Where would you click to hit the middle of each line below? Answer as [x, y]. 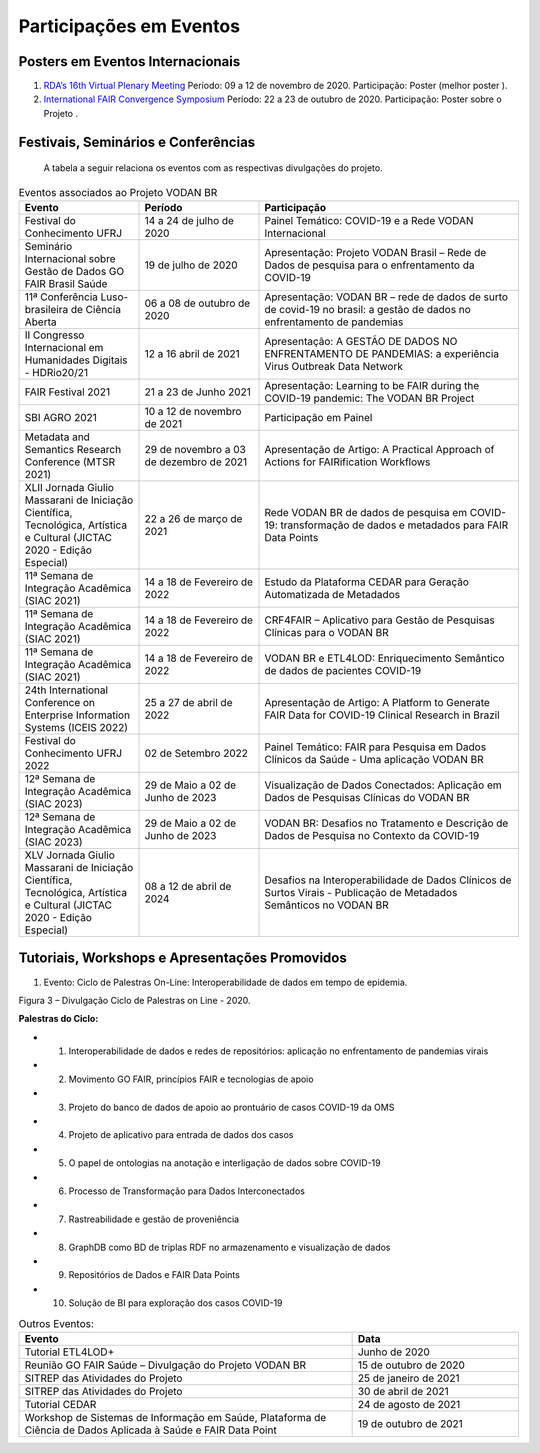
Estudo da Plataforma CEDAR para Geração [367, 582]
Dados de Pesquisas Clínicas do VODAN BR [367, 798]
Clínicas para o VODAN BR [326, 633]
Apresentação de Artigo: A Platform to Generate [377, 703]
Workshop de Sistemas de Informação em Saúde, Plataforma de [175, 1417]
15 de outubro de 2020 [411, 1365]
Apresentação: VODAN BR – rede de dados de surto [386, 297]
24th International [66, 690]
